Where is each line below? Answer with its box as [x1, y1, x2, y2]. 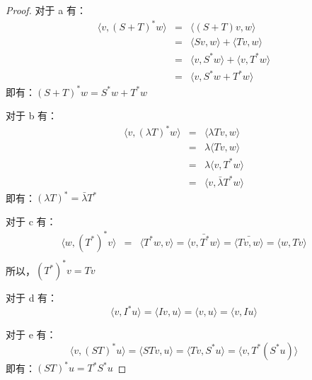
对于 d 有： [6, 290, 58, 305]
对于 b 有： [6, 108, 58, 123]
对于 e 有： [6, 327, 57, 342]
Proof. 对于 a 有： [6, 3, 86, 17]
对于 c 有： [6, 213, 57, 228]
